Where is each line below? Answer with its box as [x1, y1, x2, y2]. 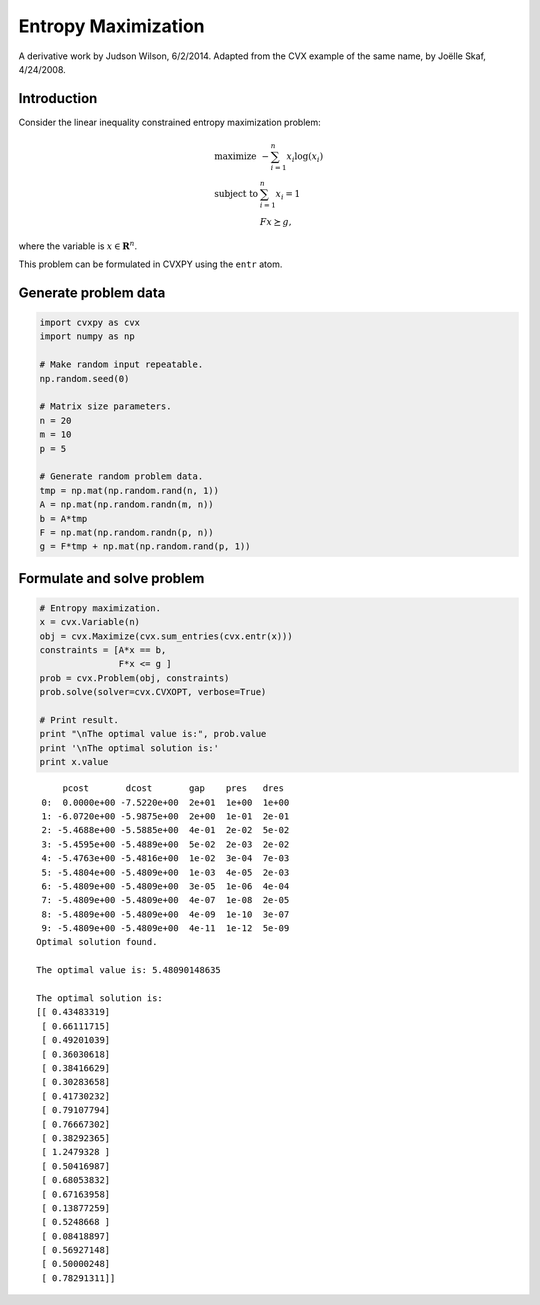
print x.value [39, 756, 109, 768]
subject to [213, 188, 259, 199]
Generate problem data [18, 284, 166, 301]
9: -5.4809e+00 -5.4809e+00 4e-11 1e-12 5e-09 [41, 923, 290, 934]
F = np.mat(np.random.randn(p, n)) [39, 526, 214, 538]
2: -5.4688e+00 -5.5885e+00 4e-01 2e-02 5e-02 [41, 825, 290, 836]
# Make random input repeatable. [39, 359, 204, 370]
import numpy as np [39, 331, 135, 342]
